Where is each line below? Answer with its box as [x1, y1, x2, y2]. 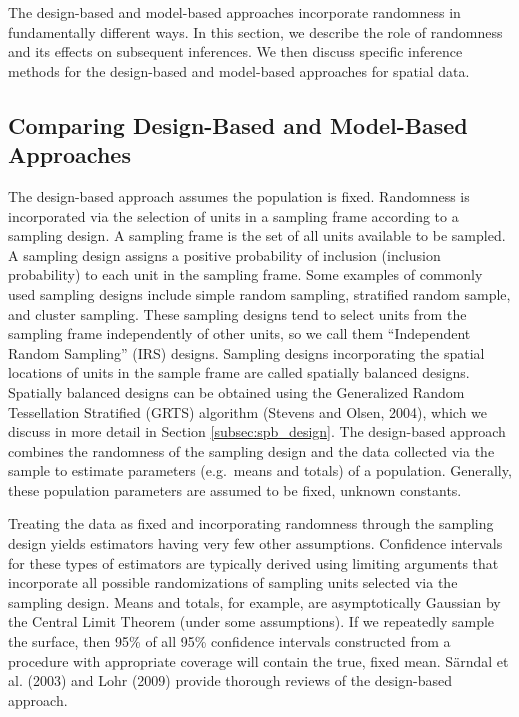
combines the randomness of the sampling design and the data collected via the [8, 440, 495, 461]
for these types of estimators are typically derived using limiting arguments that [8, 552, 499, 573]
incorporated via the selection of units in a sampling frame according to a [8, 205, 459, 226]
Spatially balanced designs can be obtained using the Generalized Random [8, 381, 465, 402]
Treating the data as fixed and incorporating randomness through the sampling [8, 513, 494, 534]
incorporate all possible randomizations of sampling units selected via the [8, 572, 458, 593]
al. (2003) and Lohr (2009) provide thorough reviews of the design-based [8, 670, 452, 691]
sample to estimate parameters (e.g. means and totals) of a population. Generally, [8, 460, 512, 481]
